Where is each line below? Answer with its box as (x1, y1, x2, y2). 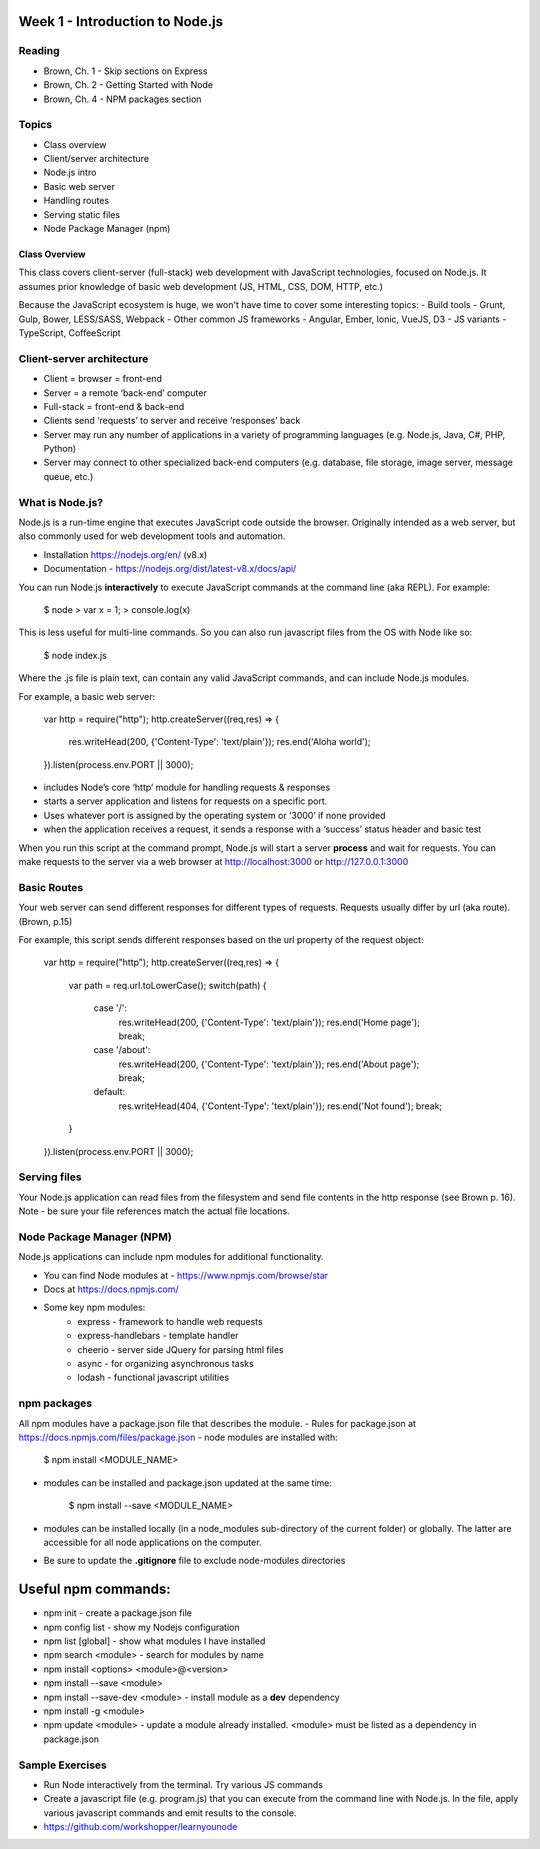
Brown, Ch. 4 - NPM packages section (43, 93, 202, 105)
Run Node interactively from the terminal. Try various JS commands (43, 1778, 324, 1790)
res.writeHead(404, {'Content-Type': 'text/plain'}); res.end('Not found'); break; (118, 1100, 443, 1112)
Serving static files (43, 208, 121, 220)
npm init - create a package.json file (43, 1607, 192, 1619)
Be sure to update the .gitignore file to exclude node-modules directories (43, 1555, 346, 1567)
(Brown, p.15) (18, 915, 73, 927)
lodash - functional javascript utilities (77, 1371, 230, 1384)
